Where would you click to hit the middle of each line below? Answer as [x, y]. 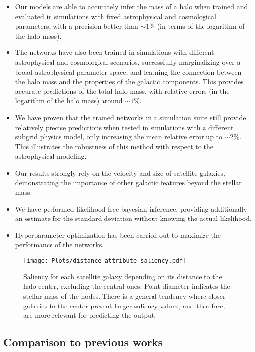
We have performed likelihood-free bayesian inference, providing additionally [131, 208]
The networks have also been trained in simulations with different [115, 52]
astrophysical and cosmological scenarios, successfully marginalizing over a [128, 62]
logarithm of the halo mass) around [69, 101]
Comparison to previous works [83, 342]
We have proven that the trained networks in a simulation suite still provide [130, 117]
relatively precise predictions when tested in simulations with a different [124, 127]
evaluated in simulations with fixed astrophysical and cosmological [116, 16]
